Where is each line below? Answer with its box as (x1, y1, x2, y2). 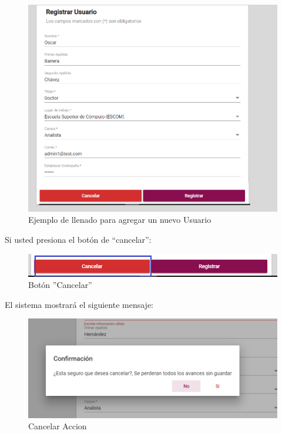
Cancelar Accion (28, 420, 87, 432)
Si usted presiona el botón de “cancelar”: (5, 233, 152, 245)
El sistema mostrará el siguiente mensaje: (5, 298, 154, 310)
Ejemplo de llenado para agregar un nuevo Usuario (28, 213, 211, 226)
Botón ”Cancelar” (28, 279, 92, 291)
